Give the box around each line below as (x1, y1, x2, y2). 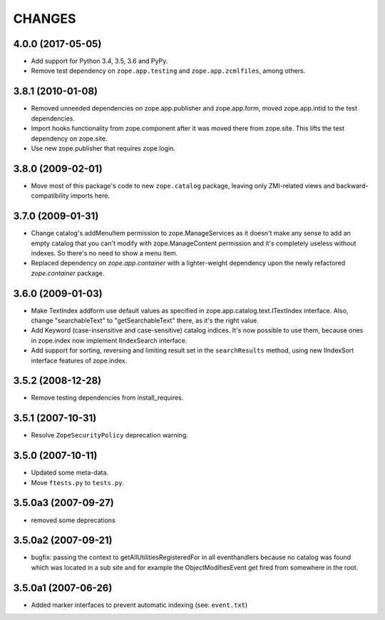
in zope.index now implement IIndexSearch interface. (31, 336, 188, 345)
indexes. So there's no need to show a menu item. (31, 248, 178, 257)
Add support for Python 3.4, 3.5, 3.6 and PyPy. (31, 57, 168, 66)
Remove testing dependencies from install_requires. (31, 393, 184, 402)
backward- (336, 181, 369, 190)
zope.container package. (31, 268, 105, 278)
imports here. (70, 191, 111, 200)
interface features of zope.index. (31, 356, 128, 365)
